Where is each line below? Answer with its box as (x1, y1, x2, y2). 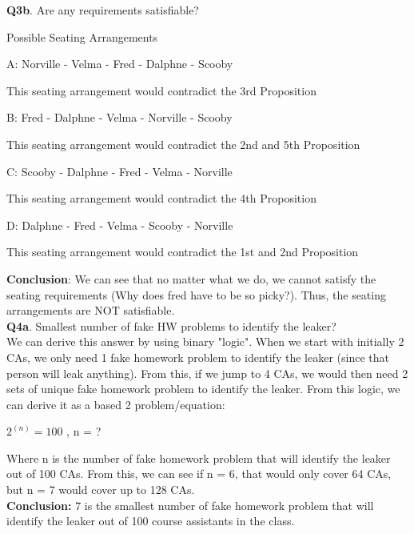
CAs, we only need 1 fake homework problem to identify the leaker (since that (6, 348, 389, 365)
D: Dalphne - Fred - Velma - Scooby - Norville (6, 216, 233, 233)
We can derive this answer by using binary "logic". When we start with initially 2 (6, 333, 404, 350)
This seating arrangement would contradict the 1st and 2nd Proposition (6, 243, 359, 260)
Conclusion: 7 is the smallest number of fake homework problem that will (6, 496, 374, 513)
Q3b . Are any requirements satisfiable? (6, 2, 199, 18)
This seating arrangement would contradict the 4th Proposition (6, 190, 316, 207)
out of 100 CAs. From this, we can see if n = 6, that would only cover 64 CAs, (6, 465, 392, 482)
